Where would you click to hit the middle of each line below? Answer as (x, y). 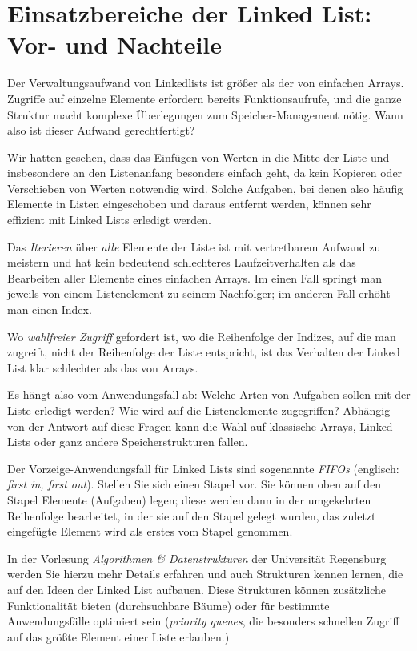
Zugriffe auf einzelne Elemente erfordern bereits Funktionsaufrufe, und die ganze (204, 98)
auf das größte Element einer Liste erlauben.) (118, 636)
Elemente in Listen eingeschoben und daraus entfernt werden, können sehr (189, 204)
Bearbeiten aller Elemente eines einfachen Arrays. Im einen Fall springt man (195, 277)
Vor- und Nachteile (115, 44)
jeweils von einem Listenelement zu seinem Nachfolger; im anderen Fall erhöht (199, 293)
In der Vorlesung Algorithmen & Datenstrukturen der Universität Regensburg (197, 558)
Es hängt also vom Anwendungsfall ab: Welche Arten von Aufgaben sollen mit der (209, 394)
